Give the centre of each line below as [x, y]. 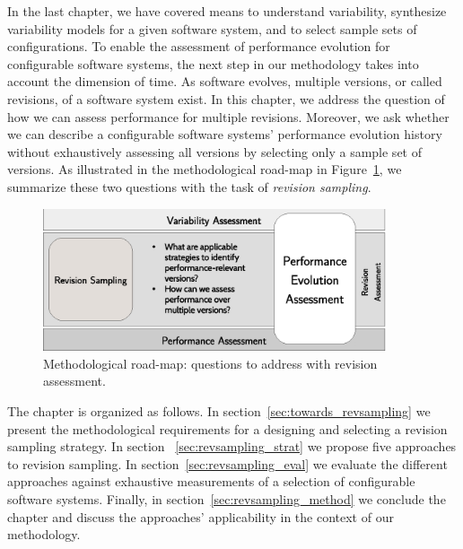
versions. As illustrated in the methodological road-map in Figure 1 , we [205, 169]
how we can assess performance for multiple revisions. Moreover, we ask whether [228, 116]
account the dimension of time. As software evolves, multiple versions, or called [225, 81]
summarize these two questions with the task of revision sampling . [189, 186]
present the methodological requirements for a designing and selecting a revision [227, 428]
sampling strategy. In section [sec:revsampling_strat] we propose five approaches [232, 446]
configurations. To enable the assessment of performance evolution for [199, 46]
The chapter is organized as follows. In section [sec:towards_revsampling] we [219, 411]
